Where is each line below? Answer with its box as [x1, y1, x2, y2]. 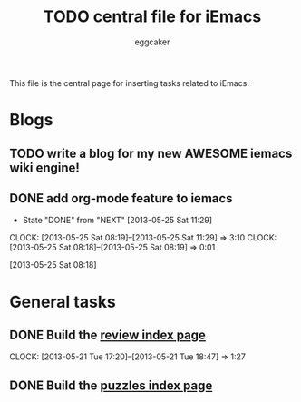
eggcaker [134, 36, 170, 47]
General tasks [9, 291, 116, 312]
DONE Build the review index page [9, 327, 207, 342]
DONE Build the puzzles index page [9, 377, 213, 393]
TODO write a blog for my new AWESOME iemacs [9, 145, 293, 161]
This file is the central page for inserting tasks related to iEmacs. [9, 77, 249, 88]
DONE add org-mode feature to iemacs [9, 191, 233, 206]
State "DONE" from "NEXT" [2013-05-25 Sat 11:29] [22, 215, 213, 226]
